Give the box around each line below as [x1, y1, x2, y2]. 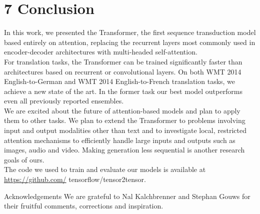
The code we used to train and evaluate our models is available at [4, 164, 206, 174]
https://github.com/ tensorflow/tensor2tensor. [4, 174, 146, 184]
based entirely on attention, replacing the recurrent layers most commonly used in [4, 36, 255, 47]
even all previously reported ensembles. [4, 95, 124, 106]
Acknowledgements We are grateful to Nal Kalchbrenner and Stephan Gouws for [4, 190, 250, 201]
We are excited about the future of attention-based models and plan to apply [4, 105, 240, 115]
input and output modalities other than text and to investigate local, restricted [4, 125, 246, 135]
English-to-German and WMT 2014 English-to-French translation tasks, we [4, 76, 235, 86]
